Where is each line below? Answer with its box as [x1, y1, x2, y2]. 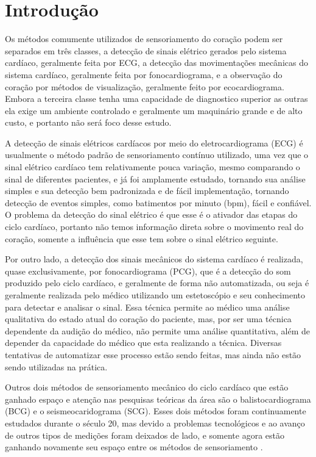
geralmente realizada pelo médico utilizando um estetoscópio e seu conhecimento [5, 289, 305, 301]
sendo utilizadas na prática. [5, 360, 108, 373]
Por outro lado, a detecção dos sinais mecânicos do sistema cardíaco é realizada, [5, 253, 303, 265]
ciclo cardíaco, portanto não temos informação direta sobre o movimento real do [5, 220, 304, 233]
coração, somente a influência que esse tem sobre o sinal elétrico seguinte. [5, 232, 278, 245]
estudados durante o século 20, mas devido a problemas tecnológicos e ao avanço [5, 416, 305, 429]
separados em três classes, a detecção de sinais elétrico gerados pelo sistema [5, 44, 287, 57]
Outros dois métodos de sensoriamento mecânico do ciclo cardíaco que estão [5, 381, 289, 394]
